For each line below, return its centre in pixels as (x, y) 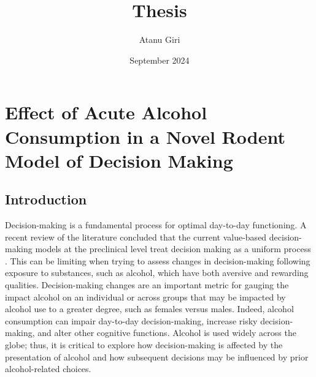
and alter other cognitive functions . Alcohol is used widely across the (167, 333)
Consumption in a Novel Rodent (145, 136)
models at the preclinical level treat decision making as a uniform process (173, 249)
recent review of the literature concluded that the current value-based (136, 237)
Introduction (46, 199)
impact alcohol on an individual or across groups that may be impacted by (145, 297)
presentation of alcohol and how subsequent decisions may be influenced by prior (157, 356)
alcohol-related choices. (48, 369)
